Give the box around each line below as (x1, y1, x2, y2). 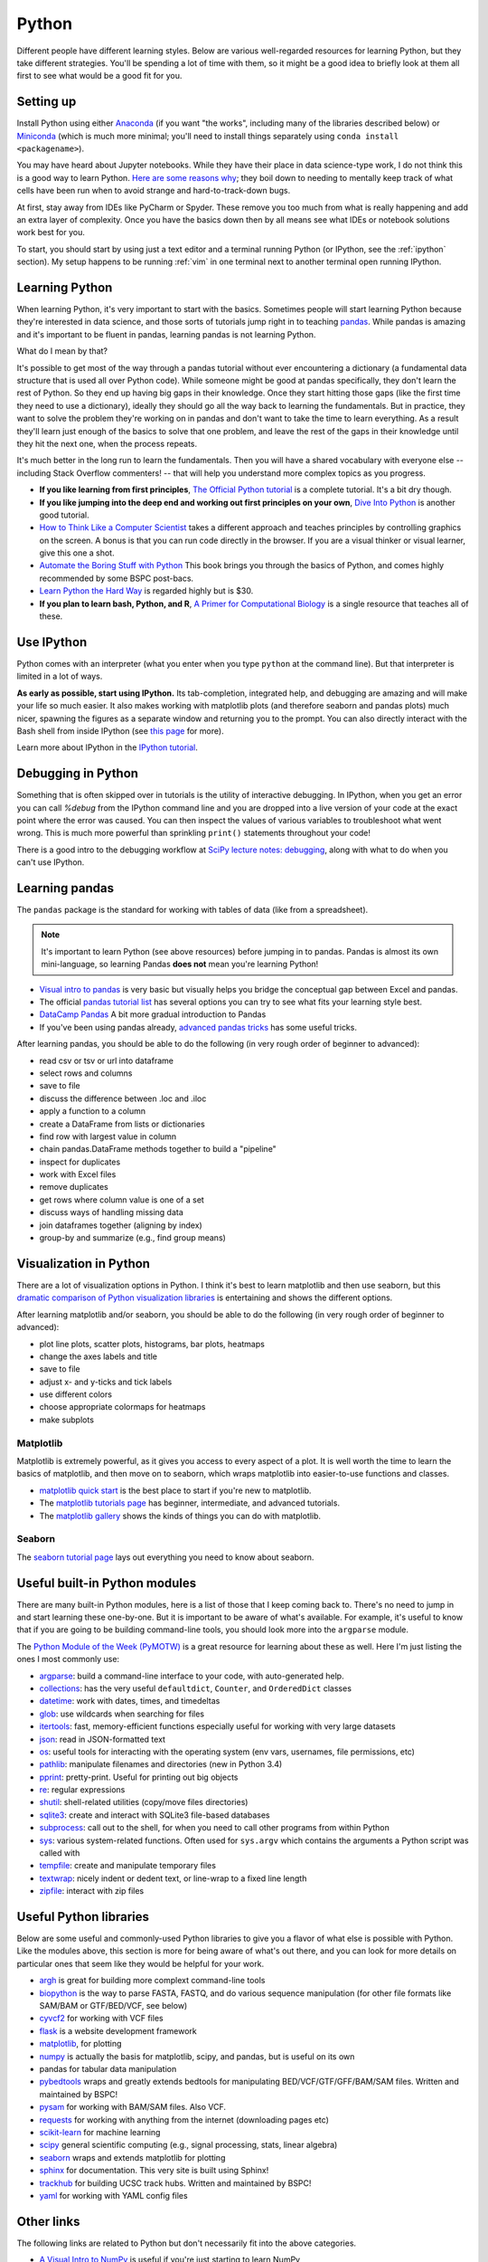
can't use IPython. (16, 857, 85, 868)
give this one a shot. (39, 547, 115, 558)
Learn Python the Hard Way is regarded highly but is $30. (39, 585, 254, 596)
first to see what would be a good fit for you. (16, 71, 183, 81)
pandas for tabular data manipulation (39, 2064, 177, 2074)
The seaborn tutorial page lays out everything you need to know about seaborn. (16, 1552, 314, 1563)
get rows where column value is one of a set (39, 1194, 205, 1205)
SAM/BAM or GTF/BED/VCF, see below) (39, 2001, 188, 2011)
